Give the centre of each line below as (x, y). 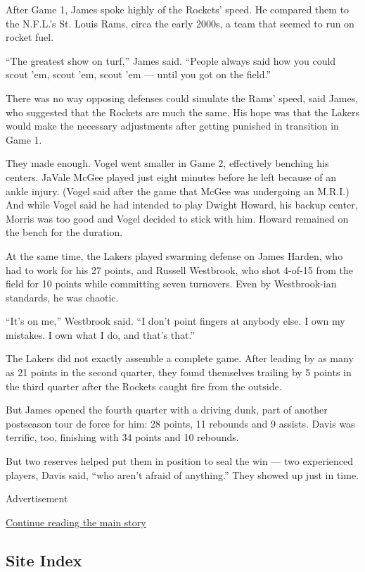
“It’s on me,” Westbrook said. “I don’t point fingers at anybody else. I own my (175, 321)
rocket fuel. (30, 37)
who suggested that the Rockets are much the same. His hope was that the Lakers (182, 112)
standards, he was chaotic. (62, 297)
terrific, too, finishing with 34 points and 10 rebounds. (122, 437)
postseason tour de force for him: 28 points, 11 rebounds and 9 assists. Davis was (180, 423)
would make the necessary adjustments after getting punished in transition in (172, 126)
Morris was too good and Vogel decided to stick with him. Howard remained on (177, 218)
